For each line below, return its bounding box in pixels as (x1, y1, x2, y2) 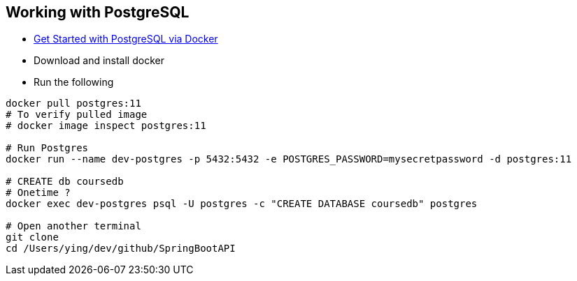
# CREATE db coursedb (6, 176, 124, 188)
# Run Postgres (6, 142, 89, 154)
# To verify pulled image (6, 109, 148, 121)
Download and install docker (34, 54, 164, 67)
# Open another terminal (6, 220, 141, 232)
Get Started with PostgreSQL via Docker (34, 33, 218, 45)
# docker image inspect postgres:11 (6, 120, 206, 132)
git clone (6, 231, 59, 243)
